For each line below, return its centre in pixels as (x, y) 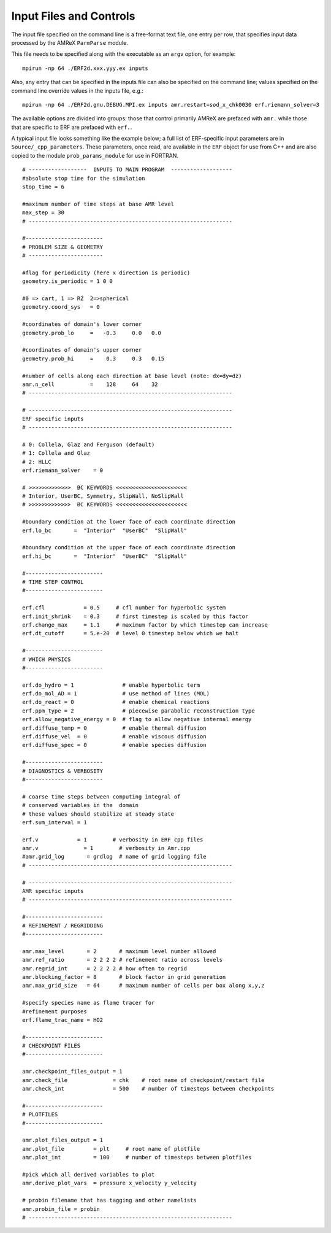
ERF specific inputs (53, 419)
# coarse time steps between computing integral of (101, 797)
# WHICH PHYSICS (47, 659)
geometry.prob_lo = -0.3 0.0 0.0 (92, 333)
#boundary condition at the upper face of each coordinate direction (129, 547)
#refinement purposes (55, 1011)
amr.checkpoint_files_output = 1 (72, 1072)
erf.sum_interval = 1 (55, 822)
